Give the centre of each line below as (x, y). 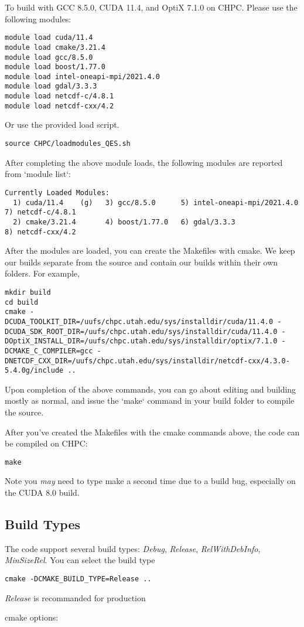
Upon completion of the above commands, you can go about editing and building (151, 389)
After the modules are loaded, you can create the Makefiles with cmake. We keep (150, 251)
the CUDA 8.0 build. (42, 493)
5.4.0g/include (34, 371)
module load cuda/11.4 (49, 38)
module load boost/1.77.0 (55, 67)
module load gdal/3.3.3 (51, 86)
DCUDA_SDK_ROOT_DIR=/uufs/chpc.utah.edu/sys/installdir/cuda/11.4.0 (141, 331)
